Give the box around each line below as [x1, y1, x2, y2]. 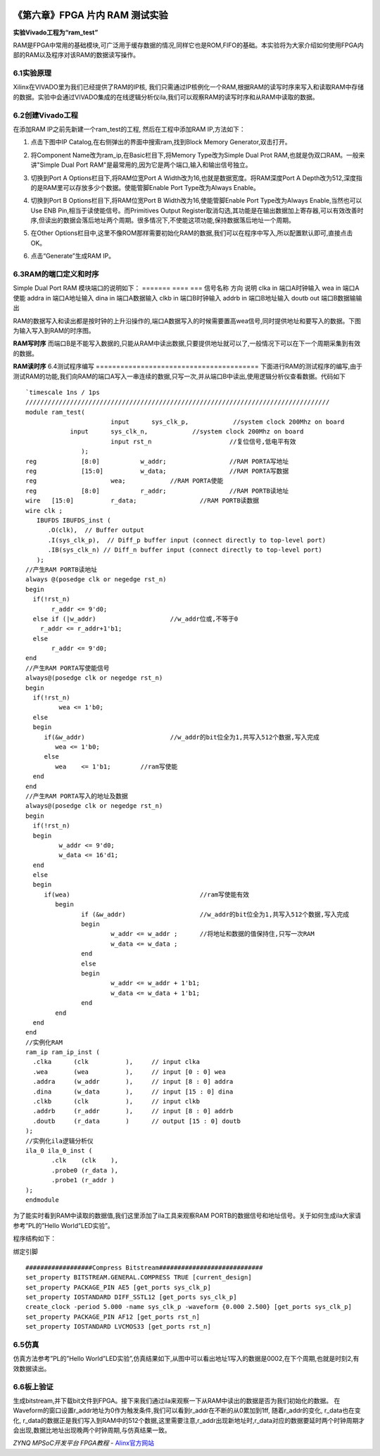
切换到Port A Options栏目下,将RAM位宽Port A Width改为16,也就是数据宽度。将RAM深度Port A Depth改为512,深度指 [30, 173, 362, 182]
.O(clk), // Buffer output [47, 526, 144, 534]
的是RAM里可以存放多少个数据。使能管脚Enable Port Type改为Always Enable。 [30, 183, 260, 191]
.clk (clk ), [51, 1156, 119, 1165]
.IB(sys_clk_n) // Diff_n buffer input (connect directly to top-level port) [47, 546, 323, 554]
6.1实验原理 [13, 68, 52, 78]
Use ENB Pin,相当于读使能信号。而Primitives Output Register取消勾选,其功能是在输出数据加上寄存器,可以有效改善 [30, 206, 358, 215]
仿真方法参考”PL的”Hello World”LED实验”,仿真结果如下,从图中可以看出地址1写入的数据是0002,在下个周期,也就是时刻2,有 [13, 1355, 360, 1363]
